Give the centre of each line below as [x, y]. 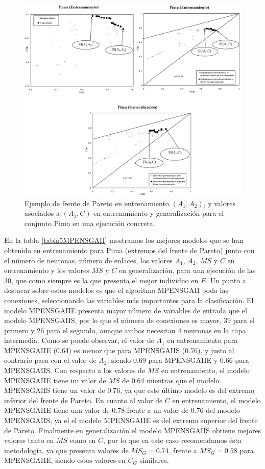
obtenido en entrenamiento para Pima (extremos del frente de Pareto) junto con [129, 250]
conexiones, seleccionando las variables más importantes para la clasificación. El [129, 300]
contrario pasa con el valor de [50, 360]
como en [83, 440]
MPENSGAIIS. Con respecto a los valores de [75, 370]
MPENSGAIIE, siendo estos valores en [65, 460]
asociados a [42, 213]
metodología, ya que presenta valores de [66, 450]
